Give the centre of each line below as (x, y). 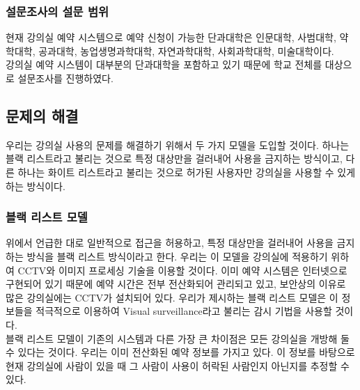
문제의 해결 (42, 115)
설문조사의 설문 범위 (57, 11)
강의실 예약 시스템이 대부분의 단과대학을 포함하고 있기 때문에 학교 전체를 (164, 64)
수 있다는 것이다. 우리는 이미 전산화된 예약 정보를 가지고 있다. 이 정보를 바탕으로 (180, 352)
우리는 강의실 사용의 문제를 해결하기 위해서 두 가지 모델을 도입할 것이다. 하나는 (178, 145)
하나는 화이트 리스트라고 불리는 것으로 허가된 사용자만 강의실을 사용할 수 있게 (187, 172)
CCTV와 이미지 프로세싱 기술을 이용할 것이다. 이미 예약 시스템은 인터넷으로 (182, 270)
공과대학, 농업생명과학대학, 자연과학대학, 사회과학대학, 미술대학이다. (186, 50)
